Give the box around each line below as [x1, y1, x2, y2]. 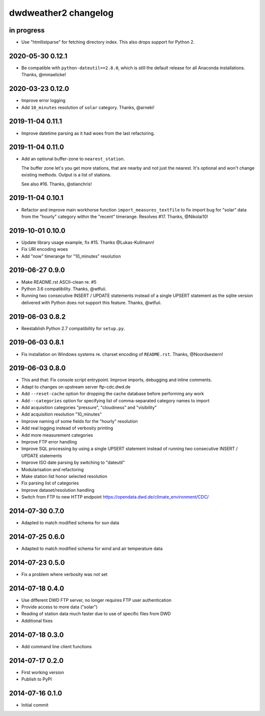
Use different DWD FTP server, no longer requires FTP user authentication [21, 597, 172, 603]
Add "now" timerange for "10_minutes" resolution [21, 253, 121, 259]
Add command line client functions [21, 643, 92, 649]
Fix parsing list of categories [21, 480, 79, 486]
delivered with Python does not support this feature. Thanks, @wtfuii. [21, 299, 162, 305]
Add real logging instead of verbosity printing [21, 425, 113, 431]
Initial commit [21, 702, 49, 708]
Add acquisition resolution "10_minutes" [21, 411, 102, 418]
